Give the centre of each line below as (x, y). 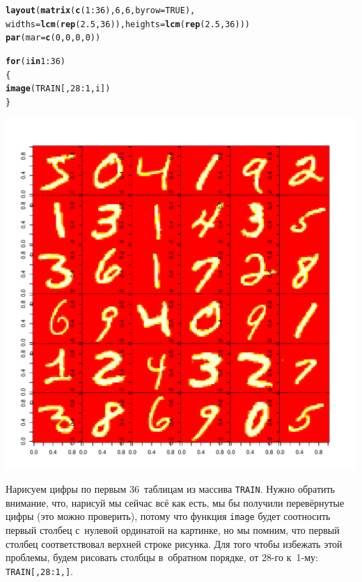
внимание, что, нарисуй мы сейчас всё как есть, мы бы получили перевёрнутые (175, 502)
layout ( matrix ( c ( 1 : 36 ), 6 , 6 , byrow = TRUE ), (101, 10)
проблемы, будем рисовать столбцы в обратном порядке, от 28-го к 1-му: (162, 557)
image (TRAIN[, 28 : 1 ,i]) (58, 89)
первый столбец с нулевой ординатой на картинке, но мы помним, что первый (173, 530)
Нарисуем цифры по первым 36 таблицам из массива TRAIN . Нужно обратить (170, 489)
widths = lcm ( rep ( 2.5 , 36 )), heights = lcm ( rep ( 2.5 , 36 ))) (128, 24)
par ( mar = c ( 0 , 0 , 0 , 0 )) (53, 38)
